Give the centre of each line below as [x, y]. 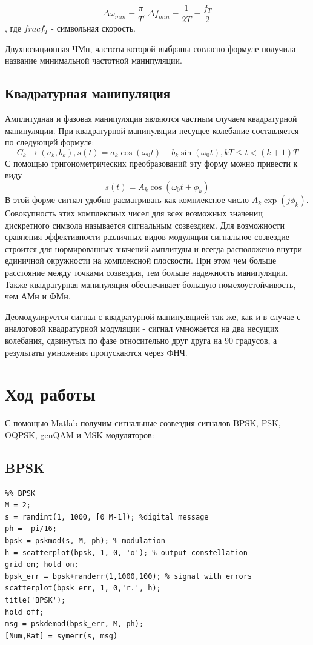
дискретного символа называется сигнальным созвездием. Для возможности [145, 225]
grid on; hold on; [42, 565]
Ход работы [50, 394]
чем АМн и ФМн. [38, 296]
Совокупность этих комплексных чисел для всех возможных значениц [134, 213]
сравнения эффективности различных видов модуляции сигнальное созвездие [147, 237]
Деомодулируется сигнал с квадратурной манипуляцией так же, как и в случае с [153, 316]
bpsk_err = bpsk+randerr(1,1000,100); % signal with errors [129, 576]
